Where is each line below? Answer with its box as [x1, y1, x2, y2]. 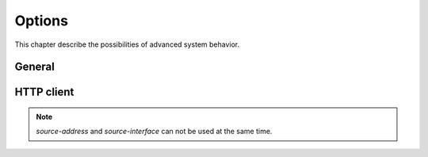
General [14, 60, 55, 74]
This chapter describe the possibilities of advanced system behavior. [14, 40, 240, 49]
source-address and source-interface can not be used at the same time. [36, 127, 273, 136]
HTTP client [14, 86, 75, 99]
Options [14, 12, 69, 29]
